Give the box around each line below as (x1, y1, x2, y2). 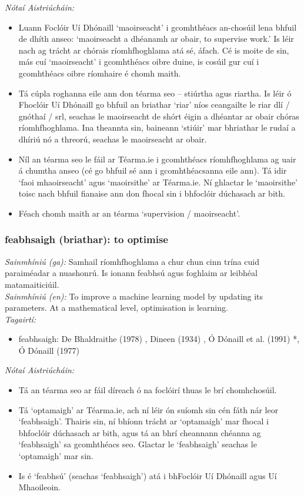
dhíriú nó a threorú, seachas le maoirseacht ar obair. (18, 132, 207, 145)
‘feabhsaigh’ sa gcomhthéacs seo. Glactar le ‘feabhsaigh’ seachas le (18, 438, 257, 450)
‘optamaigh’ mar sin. (18, 450, 93, 462)
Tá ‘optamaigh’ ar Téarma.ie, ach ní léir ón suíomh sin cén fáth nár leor (18, 403, 279, 416)
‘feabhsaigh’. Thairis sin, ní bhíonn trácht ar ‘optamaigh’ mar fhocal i (18, 415, 269, 427)
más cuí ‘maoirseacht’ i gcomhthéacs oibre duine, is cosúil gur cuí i (18, 55, 259, 68)
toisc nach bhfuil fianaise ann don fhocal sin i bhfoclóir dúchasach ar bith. (18, 187, 285, 200)
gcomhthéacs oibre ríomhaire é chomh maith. (18, 67, 181, 79)
